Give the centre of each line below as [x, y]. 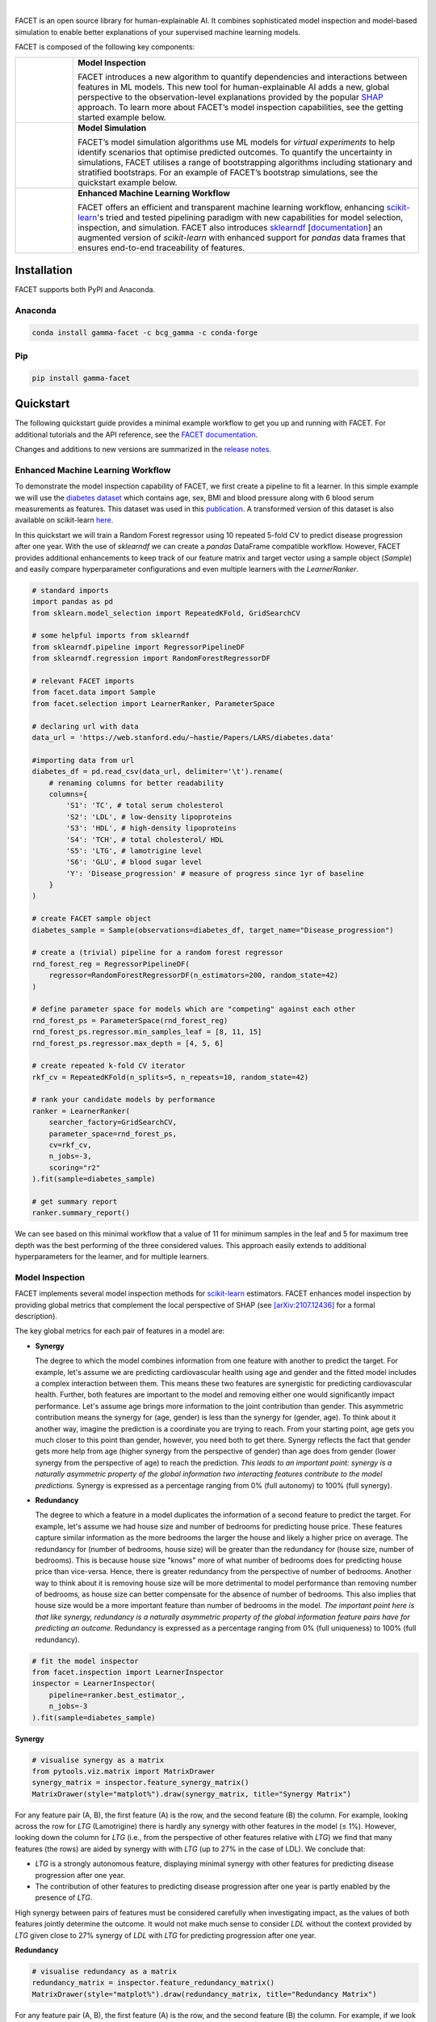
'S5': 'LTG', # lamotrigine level [134, 850]
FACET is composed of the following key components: [105, 47]
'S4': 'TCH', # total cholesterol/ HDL [145, 840]
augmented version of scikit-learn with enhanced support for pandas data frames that [242, 237]
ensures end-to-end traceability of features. [161, 247]
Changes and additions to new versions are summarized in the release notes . [143, 450]
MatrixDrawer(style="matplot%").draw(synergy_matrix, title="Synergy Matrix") [191, 1794]
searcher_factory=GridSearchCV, [113, 1123]
